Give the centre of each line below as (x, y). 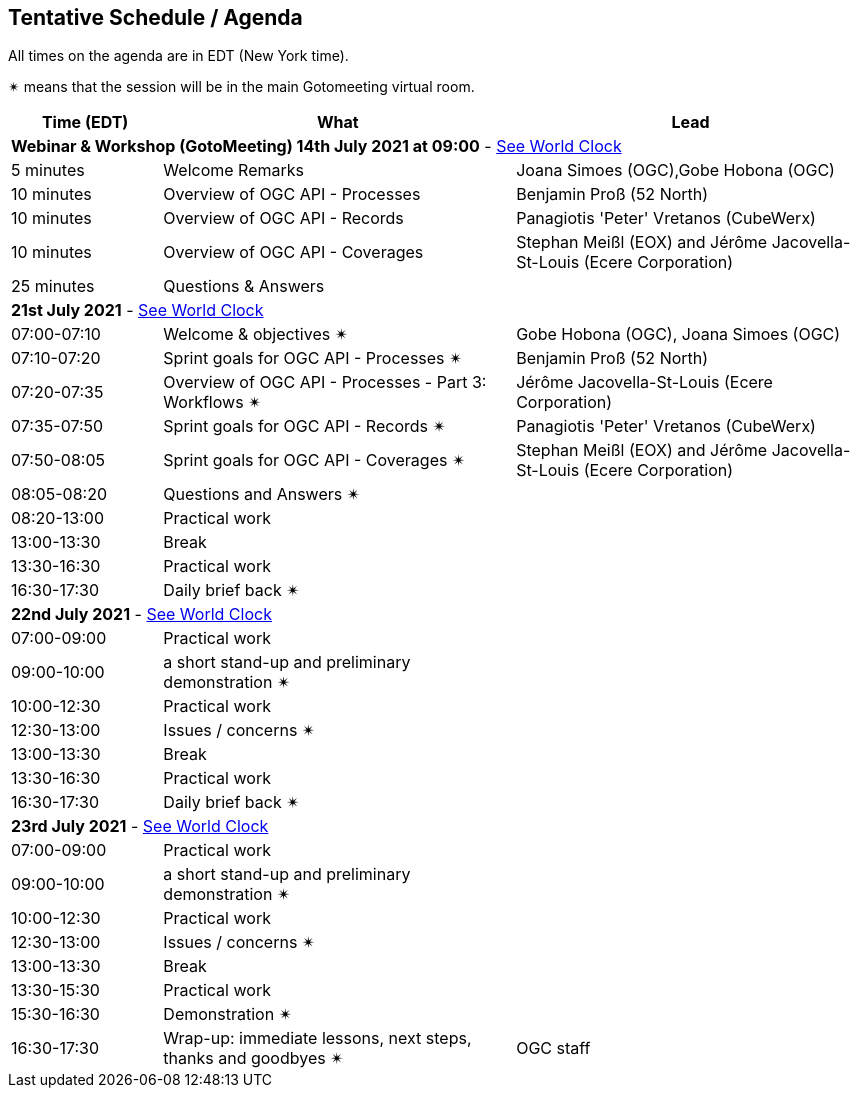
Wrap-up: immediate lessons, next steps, (317, 1038)
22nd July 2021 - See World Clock (141, 614)
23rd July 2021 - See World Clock (140, 826)
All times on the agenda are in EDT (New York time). (178, 56)
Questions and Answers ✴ (262, 494)
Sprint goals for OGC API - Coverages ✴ (314, 460)
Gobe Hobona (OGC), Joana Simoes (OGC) (678, 334)
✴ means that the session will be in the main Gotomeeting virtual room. (241, 87)
